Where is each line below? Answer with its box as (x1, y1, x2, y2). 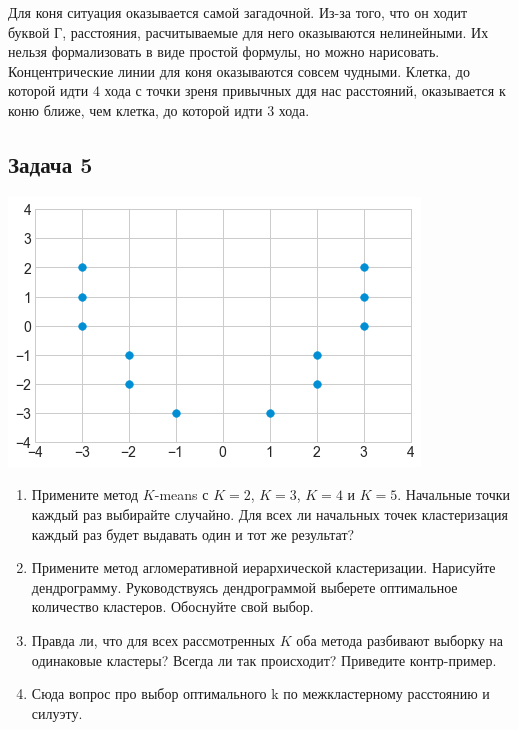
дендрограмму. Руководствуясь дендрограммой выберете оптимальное (31, 576, 458, 597)
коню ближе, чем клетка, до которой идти (8, 99, 263, 120)
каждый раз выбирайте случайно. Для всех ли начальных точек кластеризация (31, 503, 509, 524)
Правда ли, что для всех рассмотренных (31, 629, 276, 650)
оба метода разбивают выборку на (296, 629, 504, 650)
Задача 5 (8, 148, 93, 179)
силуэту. (31, 702, 83, 723)
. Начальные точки (397, 484, 511, 505)
